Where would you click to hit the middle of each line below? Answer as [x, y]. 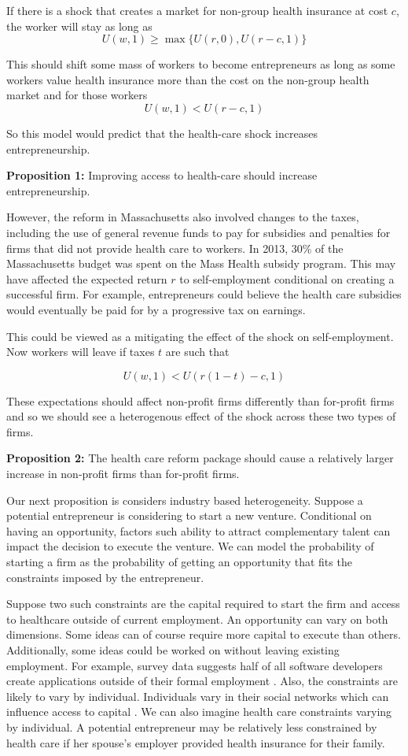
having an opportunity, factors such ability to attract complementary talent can [198, 530]
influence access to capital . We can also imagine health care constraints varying [199, 712]
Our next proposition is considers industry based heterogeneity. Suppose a [185, 500]
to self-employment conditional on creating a [287, 278]
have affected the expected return [87, 278]
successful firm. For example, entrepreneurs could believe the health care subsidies [204, 294]
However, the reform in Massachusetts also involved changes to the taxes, [183, 217]
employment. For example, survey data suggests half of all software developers [195, 665]
